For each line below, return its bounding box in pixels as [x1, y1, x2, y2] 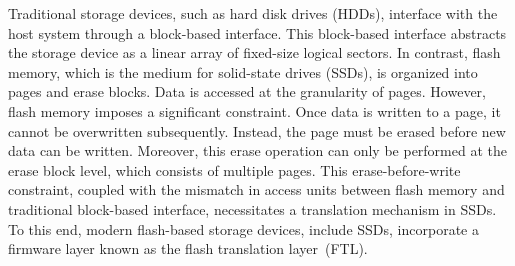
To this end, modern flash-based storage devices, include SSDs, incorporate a [8, 218, 479, 239]
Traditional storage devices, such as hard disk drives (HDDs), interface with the [8, 3, 498, 23]
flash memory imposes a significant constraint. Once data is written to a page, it [8, 100, 501, 121]
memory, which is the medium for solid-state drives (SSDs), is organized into [8, 61, 478, 82]
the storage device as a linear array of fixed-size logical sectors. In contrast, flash [8, 42, 501, 63]
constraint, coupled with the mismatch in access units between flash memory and [8, 179, 505, 200]
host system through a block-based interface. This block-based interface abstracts [8, 22, 507, 43]
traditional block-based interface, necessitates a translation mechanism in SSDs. [8, 198, 497, 219]
